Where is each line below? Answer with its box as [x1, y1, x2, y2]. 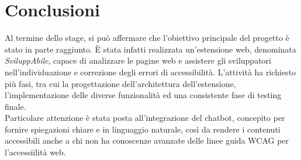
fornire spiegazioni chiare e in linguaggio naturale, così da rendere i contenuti [5, 123, 281, 135]
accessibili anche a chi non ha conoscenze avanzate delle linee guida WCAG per [5, 134, 289, 147]
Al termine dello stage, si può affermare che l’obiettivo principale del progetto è [5, 32, 289, 44]
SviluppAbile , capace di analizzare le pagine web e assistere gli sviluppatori [5, 54, 271, 67]
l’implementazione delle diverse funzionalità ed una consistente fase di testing [5, 89, 282, 101]
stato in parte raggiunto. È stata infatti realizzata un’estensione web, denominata [5, 43, 296, 55]
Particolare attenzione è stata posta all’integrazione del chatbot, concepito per [5, 112, 285, 124]
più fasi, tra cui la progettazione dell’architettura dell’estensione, [5, 77, 236, 89]
